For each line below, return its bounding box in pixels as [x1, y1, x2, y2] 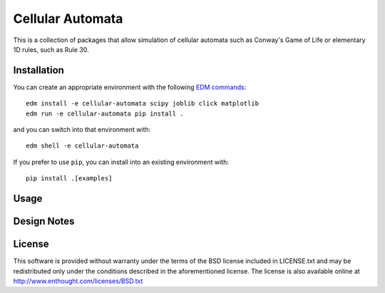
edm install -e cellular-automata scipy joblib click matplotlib [26, 100, 260, 108]
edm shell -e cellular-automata [26, 142, 139, 150]
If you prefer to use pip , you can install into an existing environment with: [13, 158, 230, 166]
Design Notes [13, 215, 75, 227]
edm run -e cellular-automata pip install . [26, 109, 185, 118]
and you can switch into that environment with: [13, 125, 151, 134]
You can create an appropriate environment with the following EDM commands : [13, 83, 247, 91]
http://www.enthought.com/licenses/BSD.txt [13, 277, 143, 285]
